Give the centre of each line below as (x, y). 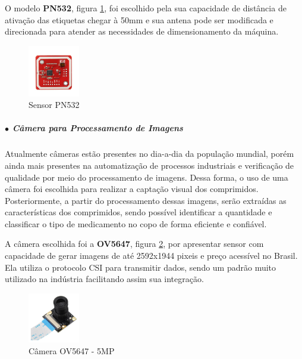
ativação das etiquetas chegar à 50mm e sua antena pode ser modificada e (139, 19)
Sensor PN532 (54, 105)
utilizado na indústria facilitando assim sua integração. (104, 279)
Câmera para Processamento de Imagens (97, 128)
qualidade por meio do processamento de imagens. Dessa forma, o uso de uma (147, 177)
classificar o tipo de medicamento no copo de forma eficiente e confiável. (136, 223)
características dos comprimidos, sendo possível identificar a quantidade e (139, 212)
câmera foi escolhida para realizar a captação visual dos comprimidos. (132, 189)
